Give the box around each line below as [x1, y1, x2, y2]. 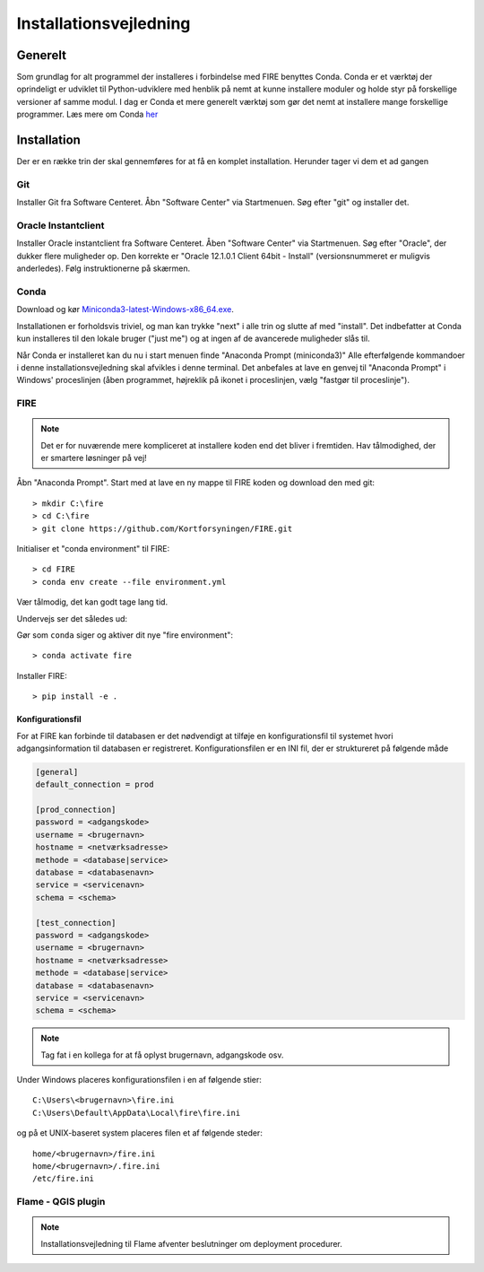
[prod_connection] [35, 805, 117, 815]
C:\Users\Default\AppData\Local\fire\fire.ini [32, 1108, 241, 1118]
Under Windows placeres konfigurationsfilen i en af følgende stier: [16, 1075, 262, 1085]
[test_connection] [35, 918, 117, 928]
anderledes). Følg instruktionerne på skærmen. [16, 263, 191, 274]
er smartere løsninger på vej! [40, 453, 147, 464]
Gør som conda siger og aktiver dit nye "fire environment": [16, 629, 233, 640]
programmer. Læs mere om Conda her [16, 109, 159, 120]
